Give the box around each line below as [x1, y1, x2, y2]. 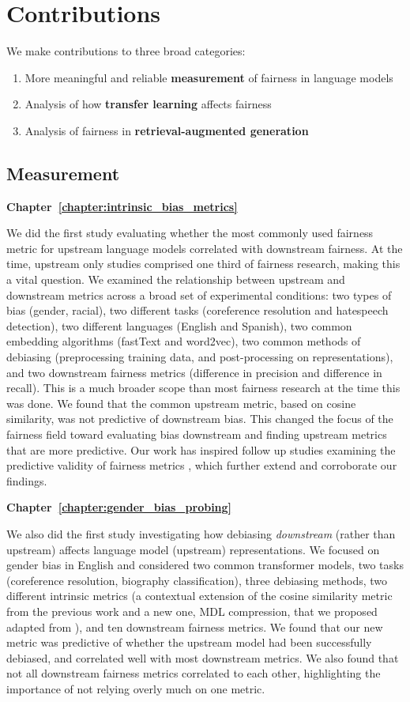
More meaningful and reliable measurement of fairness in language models [24, 69, 393, 85]
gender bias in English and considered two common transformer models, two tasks [6, 557, 404, 573]
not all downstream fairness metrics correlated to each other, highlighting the [6, 665, 381, 681]
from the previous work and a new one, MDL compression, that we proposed [6, 602, 378, 619]
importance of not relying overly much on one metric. [6, 680, 265, 696]
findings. [6, 472, 47, 489]
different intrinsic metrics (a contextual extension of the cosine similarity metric [6, 587, 393, 604]
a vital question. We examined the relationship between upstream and [6, 271, 345, 288]
